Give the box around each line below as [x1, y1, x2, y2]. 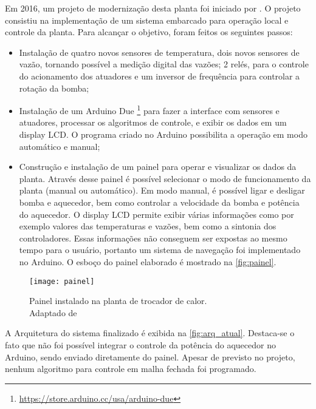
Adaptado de [29, 306, 77, 319]
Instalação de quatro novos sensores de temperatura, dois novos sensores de [19, 46, 300, 58]
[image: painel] [29, 277, 95, 286]
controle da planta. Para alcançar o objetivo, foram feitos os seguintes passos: [5, 25, 293, 38]
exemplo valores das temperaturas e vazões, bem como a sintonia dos [19, 220, 276, 232]
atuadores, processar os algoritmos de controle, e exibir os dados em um [19, 116, 287, 129]
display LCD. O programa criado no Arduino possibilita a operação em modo [19, 128, 307, 140]
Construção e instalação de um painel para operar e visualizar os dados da [19, 160, 297, 173]
